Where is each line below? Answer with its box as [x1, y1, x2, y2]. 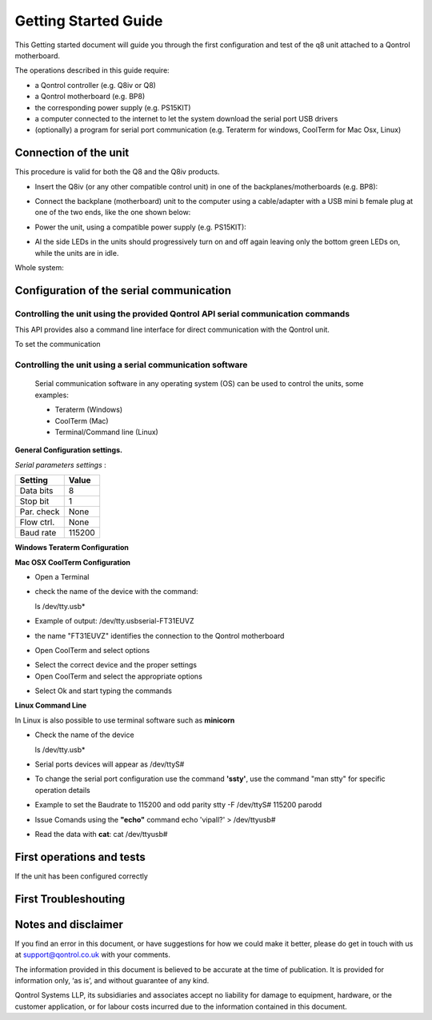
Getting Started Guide [14, 12, 163, 30]
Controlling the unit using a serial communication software [14, 360, 248, 371]
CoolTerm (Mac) [54, 416, 109, 425]
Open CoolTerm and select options [34, 645, 150, 655]
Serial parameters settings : [14, 460, 107, 469]
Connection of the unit [14, 146, 130, 160]
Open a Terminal [34, 572, 90, 581]
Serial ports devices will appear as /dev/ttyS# [34, 759, 185, 769]
